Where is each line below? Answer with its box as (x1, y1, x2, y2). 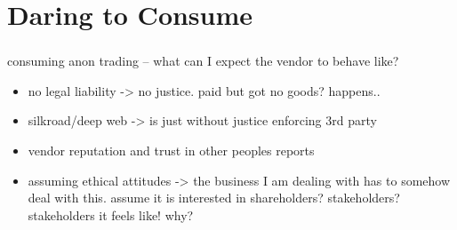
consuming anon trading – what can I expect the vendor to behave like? (7, 52, 399, 70)
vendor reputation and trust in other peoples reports (28, 141, 315, 160)
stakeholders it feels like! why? (28, 205, 194, 224)
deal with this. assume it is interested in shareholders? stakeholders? (28, 188, 400, 207)
